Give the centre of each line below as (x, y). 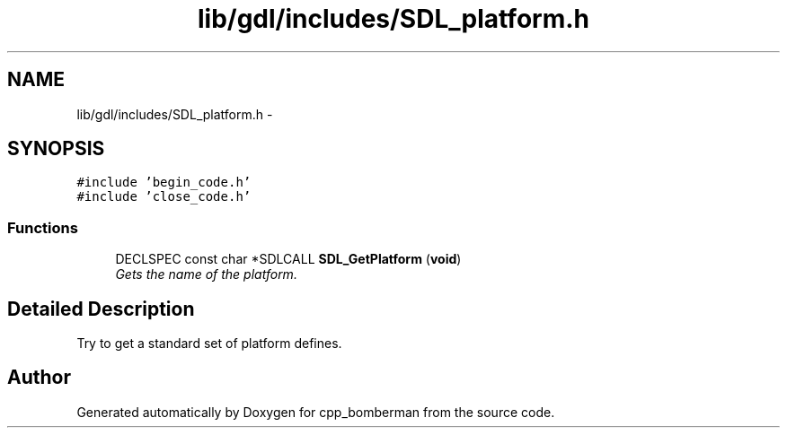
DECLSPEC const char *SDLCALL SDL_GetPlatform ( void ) (288, 259)
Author (39, 378)
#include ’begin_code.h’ (164, 183)
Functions (43, 227)
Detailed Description (101, 309)
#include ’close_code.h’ (164, 197)
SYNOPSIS (56, 149)
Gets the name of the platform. (206, 274)
